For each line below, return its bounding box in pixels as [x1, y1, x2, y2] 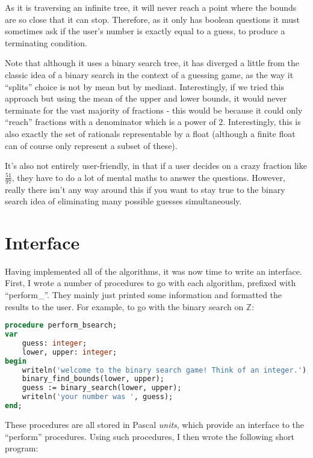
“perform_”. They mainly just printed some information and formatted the [5, 289, 282, 301]
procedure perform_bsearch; [5, 321, 117, 330]
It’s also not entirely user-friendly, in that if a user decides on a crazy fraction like [5, 159, 307, 172]
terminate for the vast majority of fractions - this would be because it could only [5, 103, 303, 116]
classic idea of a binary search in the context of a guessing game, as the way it [5, 68, 294, 81]
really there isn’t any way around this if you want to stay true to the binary [5, 183, 285, 195]
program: [5, 442, 39, 454]
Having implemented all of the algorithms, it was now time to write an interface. [5, 264, 302, 277]
